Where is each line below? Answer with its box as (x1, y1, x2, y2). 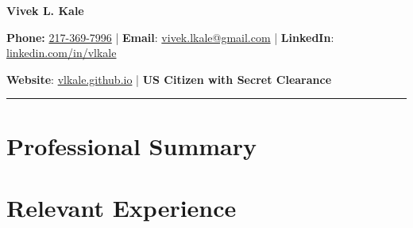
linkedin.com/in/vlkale (6, 44, 117, 61)
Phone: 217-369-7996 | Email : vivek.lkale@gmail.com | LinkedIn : (6, 28, 334, 45)
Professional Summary (6, 129, 257, 161)
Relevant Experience (6, 191, 237, 223)
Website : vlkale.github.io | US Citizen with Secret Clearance (6, 70, 332, 87)
